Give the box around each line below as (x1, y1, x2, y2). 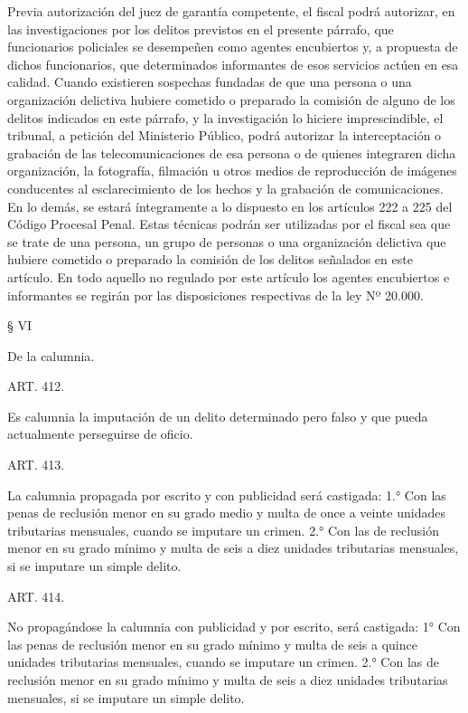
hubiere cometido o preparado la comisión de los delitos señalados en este (7, 250, 413, 269)
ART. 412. (7, 376, 65, 395)
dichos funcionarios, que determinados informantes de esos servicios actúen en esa (7, 54, 459, 73)
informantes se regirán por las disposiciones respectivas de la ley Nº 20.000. (7, 285, 424, 304)
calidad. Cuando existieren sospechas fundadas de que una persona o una (7, 72, 412, 91)
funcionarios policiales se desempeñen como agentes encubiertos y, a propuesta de (7, 37, 458, 56)
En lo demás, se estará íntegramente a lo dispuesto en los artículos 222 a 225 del (7, 196, 453, 215)
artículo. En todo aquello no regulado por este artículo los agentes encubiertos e (7, 267, 450, 286)
